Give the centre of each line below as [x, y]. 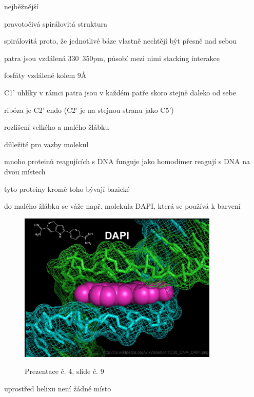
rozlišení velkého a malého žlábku [57, 127]
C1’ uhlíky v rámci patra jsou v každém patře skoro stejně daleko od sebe [120, 92]
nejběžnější [21, 6]
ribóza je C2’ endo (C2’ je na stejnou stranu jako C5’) [89, 110]
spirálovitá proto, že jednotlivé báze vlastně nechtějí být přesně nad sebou [121, 41]
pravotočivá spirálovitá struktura [56, 23]
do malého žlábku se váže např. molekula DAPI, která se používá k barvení [122, 206]
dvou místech [25, 171]
